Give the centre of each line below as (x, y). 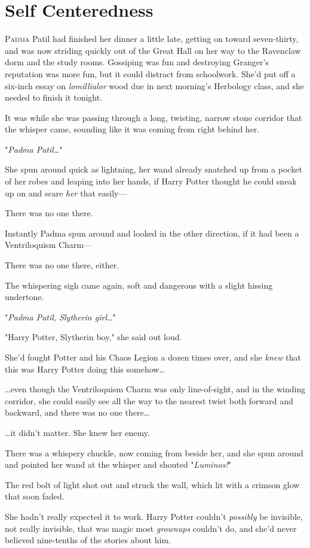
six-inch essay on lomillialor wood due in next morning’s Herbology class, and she (154, 85)
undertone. (24, 297)
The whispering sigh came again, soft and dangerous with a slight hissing (139, 285)
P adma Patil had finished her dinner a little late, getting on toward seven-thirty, (152, 39)
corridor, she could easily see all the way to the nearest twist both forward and (149, 400)
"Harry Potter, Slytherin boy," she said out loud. (93, 337)
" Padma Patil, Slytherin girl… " (60, 317)
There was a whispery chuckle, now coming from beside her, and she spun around (154, 452)
